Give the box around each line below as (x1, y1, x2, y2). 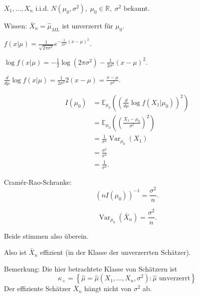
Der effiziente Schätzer (4, 283, 71, 294)
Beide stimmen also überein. (4, 230, 89, 241)
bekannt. (123, 3, 150, 13)
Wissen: (4, 21, 27, 30)
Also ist (4, 247, 27, 257)
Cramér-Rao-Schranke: (4, 176, 72, 187)
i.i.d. (35, 3, 49, 13)
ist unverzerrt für (62, 21, 113, 30)
